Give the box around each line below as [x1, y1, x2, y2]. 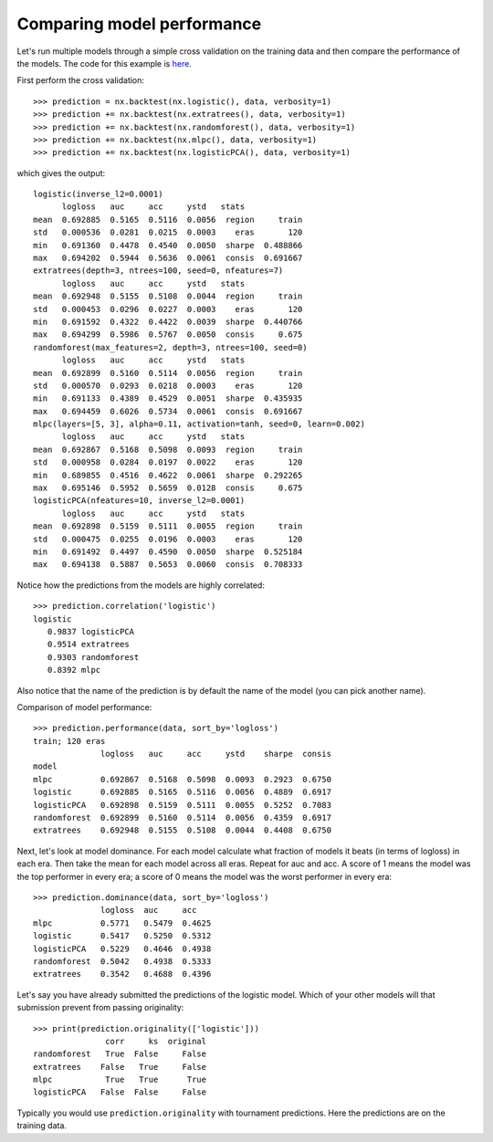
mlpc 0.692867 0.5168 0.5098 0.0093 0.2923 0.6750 [33, 774, 332, 784]
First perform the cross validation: [16, 75, 145, 86]
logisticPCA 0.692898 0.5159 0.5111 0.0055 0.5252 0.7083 [33, 800, 332, 810]
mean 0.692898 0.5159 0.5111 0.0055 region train [33, 521, 303, 531]
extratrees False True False [33, 1062, 207, 1072]
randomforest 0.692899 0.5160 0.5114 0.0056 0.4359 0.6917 [33, 812, 332, 823]
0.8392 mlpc [47, 665, 101, 676]
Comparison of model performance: [16, 701, 152, 712]
